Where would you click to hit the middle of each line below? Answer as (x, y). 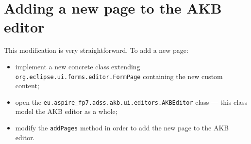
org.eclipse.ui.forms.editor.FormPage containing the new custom (119, 76)
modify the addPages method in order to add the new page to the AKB (122, 128)
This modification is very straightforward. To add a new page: (96, 50)
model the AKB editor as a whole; (66, 111)
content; (27, 86)
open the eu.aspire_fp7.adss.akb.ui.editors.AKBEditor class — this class (131, 102)
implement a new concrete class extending (78, 66)
